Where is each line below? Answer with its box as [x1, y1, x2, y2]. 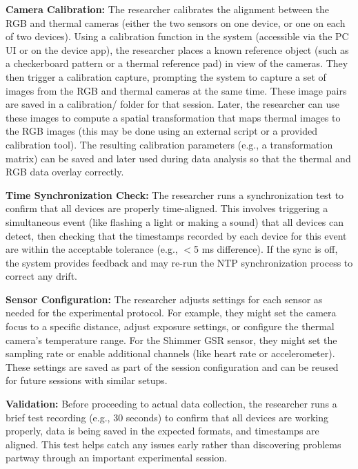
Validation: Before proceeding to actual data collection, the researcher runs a [6, 396, 337, 411]
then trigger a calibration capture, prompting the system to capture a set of [6, 69, 326, 84]
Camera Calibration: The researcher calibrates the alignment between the [6, 2, 330, 16]
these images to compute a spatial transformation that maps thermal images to [6, 110, 341, 124]
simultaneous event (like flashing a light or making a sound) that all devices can [6, 214, 344, 229]
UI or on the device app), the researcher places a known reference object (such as [6, 42, 349, 57]
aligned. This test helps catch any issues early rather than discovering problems [6, 437, 341, 451]
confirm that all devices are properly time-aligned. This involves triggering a [6, 201, 328, 216]
